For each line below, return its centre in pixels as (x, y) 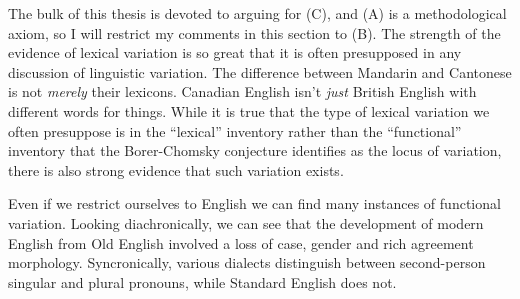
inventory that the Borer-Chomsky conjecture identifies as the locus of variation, (255, 150)
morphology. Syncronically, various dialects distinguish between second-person (247, 262)
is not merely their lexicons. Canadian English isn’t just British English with (242, 91)
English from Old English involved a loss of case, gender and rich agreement (241, 242)
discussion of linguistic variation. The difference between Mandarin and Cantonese (260, 71)
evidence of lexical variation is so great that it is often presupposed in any (235, 52)
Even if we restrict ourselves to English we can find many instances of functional (254, 203)
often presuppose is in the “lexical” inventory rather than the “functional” (235, 130)
